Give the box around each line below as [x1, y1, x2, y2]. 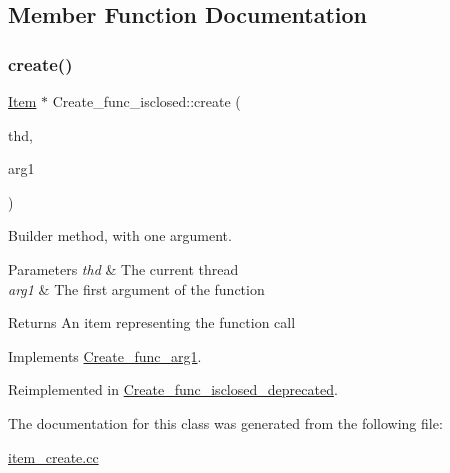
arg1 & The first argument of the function [8, 278, 265, 299]
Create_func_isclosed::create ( [52, 91, 241, 111]
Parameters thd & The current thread [8, 258, 239, 279]
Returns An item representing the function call [8, 312, 296, 333]
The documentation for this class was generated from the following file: [8, 412, 443, 433]
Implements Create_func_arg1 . [8, 345, 202, 366]
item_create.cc [8, 446, 99, 467]
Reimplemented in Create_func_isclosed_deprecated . [8, 379, 338, 400]
